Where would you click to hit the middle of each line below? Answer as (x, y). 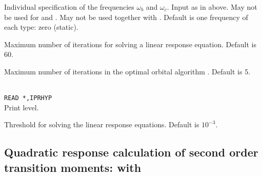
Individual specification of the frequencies (69, 7)
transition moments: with (73, 167)
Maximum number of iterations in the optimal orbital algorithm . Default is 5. (127, 71)
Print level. (22, 107)
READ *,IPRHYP (28, 98)
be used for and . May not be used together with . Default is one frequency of (126, 17)
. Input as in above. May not (212, 7)
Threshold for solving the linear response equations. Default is (102, 124)
